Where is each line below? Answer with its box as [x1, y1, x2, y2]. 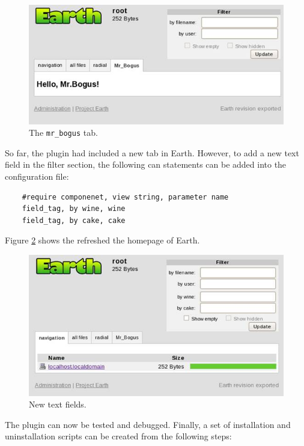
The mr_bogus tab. [29, 126, 98, 139]
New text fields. [29, 398, 87, 411]
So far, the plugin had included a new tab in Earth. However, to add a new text [5, 146, 299, 159]
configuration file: [5, 170, 69, 183]
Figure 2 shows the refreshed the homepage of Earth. [5, 234, 200, 246]
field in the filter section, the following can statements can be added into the [5, 158, 287, 171]
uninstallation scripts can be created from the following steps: [5, 430, 232, 442]
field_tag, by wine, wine [22, 204, 126, 213]
